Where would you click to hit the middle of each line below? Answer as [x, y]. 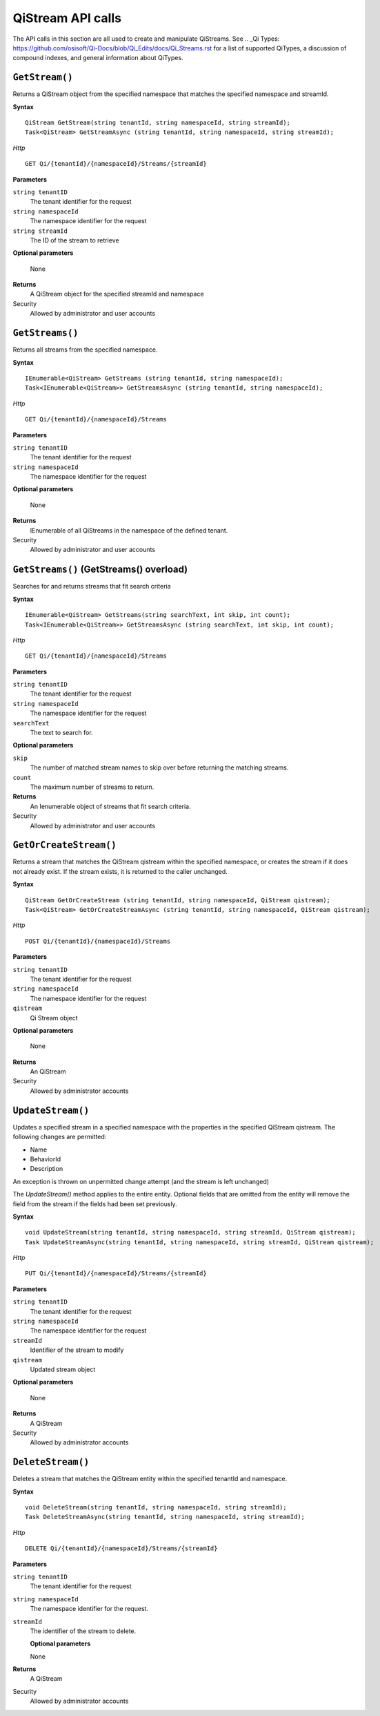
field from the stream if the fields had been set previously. [95, 1204]
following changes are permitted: [60, 1137]
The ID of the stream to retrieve [75, 240]
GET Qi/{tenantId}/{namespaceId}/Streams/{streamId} [116, 164]
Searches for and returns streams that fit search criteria [92, 587]
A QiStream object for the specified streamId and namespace [117, 294]
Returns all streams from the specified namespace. [85, 350]
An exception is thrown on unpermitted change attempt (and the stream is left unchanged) [141, 1181]
